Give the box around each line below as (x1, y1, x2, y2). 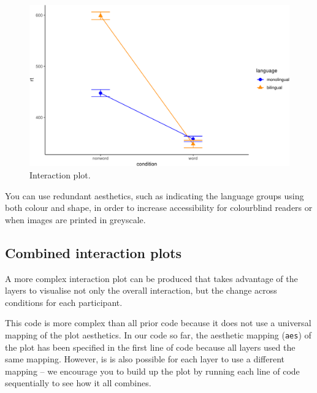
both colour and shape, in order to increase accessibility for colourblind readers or (5, 201, 313, 214)
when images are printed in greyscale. (5, 213, 146, 226)
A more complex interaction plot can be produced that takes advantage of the (5, 272, 298, 284)
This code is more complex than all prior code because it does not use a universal (5, 316, 311, 329)
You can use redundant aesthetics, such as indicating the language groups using (5, 189, 304, 202)
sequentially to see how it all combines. (5, 376, 151, 389)
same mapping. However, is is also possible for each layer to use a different (5, 353, 285, 365)
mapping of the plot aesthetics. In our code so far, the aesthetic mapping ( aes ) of (5, 328, 311, 341)
